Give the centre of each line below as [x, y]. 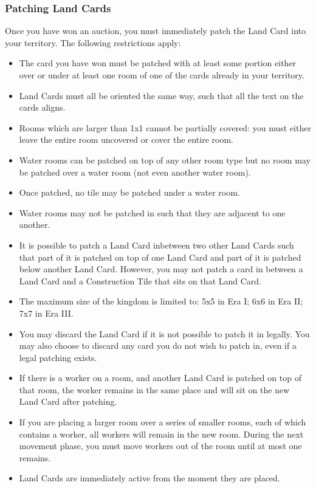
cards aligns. [42, 107]
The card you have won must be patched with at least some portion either [158, 63]
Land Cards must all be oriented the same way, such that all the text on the [161, 95]
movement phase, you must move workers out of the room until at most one [160, 446]
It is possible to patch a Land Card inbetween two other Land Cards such [156, 245]
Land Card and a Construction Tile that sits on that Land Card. [140, 280]
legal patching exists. [58, 357]
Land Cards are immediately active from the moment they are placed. [149, 478]
